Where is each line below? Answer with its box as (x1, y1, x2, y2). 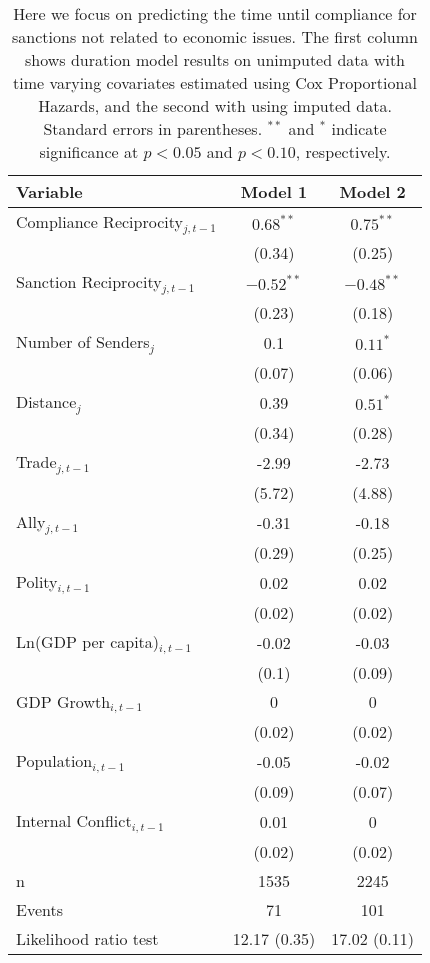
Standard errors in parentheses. (43, 117, 263, 140)
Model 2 (339, 180, 406, 203)
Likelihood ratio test (16, 927, 159, 951)
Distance (16, 389, 77, 413)
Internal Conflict (16, 809, 132, 833)
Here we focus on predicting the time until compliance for (13, 2, 417, 25)
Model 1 (240, 180, 308, 203)
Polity (16, 569, 58, 593)
